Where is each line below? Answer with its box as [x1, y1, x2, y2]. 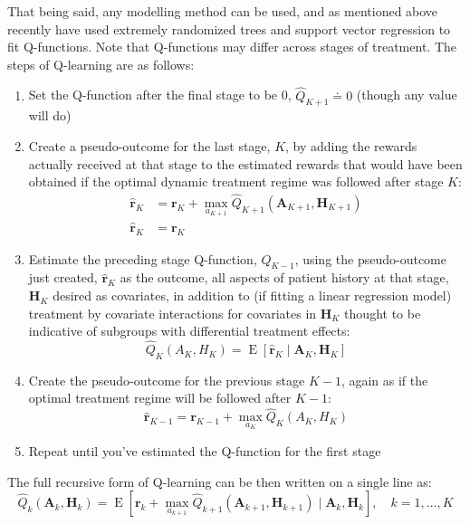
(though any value [356, 85, 457, 104]
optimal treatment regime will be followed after [28, 388, 292, 407]
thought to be [344, 303, 421, 322]
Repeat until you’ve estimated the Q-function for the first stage [28, 441, 381, 460]
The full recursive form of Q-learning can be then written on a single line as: [7, 472, 432, 491]
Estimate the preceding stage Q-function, [28, 249, 257, 268]
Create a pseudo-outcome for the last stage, [28, 136, 271, 155]
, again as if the [341, 370, 428, 389]
